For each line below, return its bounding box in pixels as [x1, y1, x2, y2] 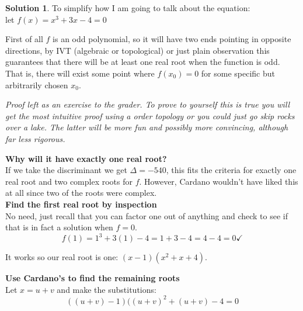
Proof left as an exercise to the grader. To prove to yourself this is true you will [5, 98, 290, 110]
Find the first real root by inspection [5, 198, 157, 210]
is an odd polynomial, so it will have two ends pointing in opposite [53, 33, 291, 45]
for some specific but [201, 67, 275, 79]
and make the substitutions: [57, 283, 156, 295]
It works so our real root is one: [5, 251, 119, 263]
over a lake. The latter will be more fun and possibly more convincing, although [5, 121, 288, 133]
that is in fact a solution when [5, 221, 113, 233]
